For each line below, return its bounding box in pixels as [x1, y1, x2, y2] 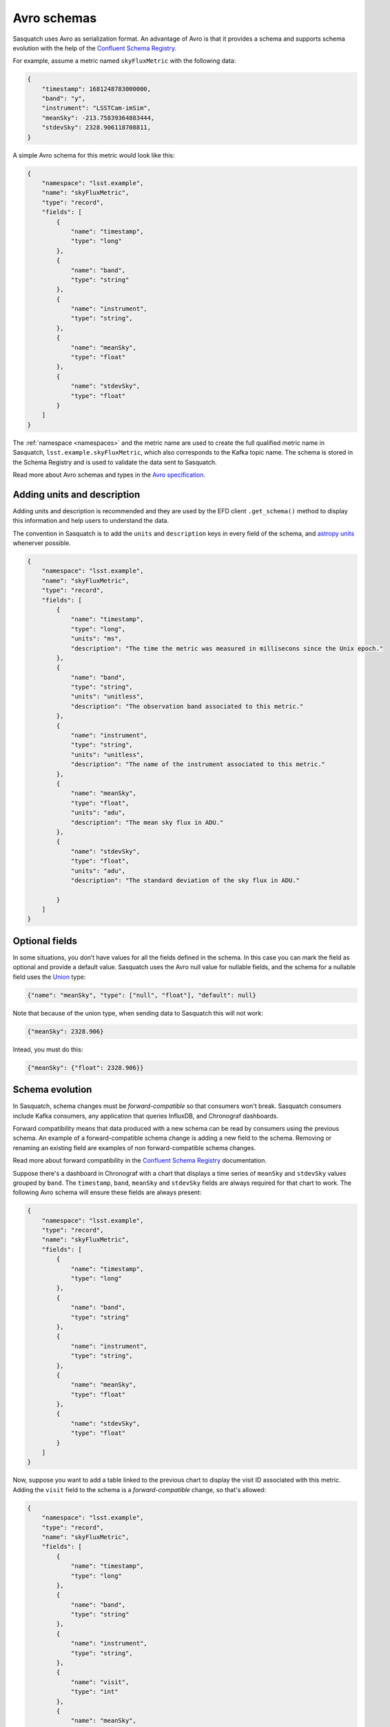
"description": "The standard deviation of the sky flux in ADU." [70, 876, 300, 884]
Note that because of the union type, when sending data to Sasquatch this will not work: [12, 1009, 263, 1017]
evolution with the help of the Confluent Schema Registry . [12, 44, 177, 52]
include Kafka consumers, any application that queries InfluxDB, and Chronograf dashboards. [12, 1111, 278, 1120]
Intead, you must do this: [12, 1045, 83, 1053]
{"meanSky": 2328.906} [27, 1027, 104, 1036]
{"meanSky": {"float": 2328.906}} [27, 1064, 144, 1071]
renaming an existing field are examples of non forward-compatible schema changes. [12, 1143, 256, 1152]
